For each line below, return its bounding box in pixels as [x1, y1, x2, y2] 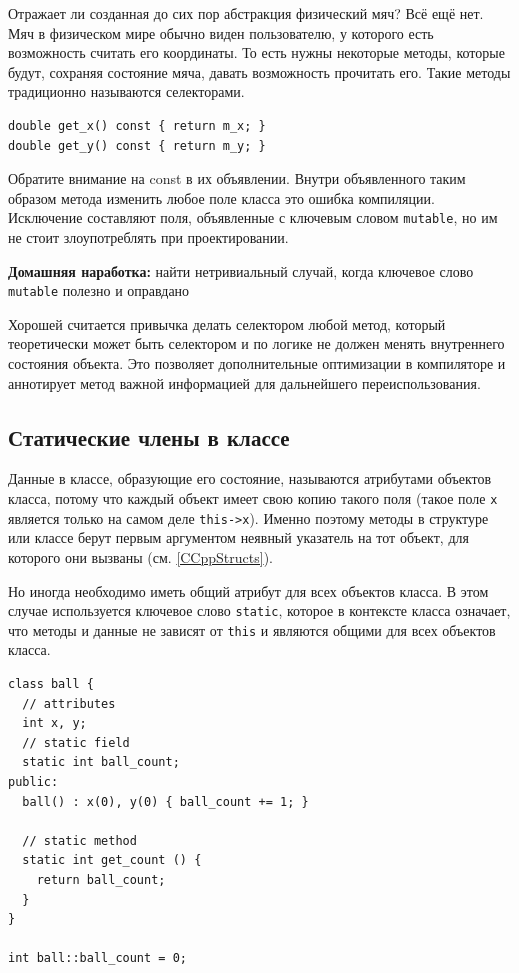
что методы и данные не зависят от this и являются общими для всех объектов [8, 619, 496, 640]
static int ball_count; [22, 755, 180, 770]
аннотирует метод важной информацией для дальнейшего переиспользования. [8, 372, 481, 393]
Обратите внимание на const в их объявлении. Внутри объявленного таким [8, 168, 466, 189]
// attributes [22, 696, 116, 711]
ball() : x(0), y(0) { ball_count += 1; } [22, 794, 309, 809]
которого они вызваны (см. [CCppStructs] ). [8, 546, 273, 567]
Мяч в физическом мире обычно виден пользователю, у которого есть [8, 22, 434, 43]
